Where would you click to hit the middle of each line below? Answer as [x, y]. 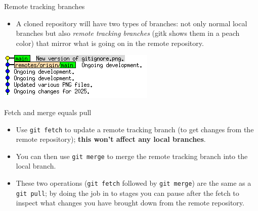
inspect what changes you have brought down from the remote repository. [130, 203]
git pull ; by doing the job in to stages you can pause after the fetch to [127, 193]
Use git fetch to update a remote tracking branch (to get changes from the [135, 129]
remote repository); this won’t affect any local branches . [111, 139]
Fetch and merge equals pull [48, 112]
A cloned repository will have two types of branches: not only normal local [132, 23]
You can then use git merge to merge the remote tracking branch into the [132, 156]
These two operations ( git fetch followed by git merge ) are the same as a [134, 183]
